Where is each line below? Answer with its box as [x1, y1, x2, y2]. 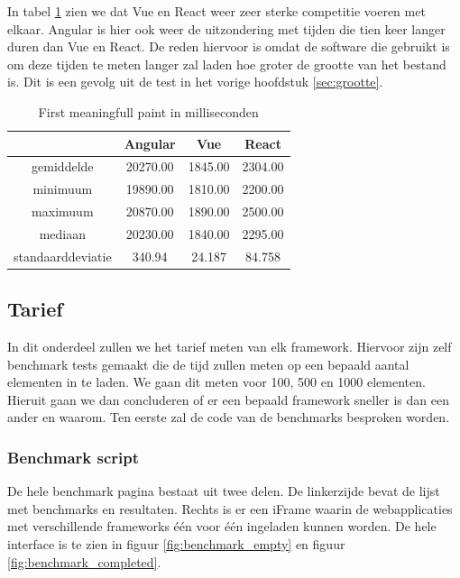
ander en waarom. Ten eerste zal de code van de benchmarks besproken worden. [7, 408, 450, 427]
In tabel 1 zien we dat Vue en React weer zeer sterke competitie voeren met [7, 2, 426, 20]
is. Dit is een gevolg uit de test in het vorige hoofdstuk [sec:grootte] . [7, 72, 383, 91]
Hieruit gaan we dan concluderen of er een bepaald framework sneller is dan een [7, 390, 449, 408]
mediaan [39, 224, 86, 243]
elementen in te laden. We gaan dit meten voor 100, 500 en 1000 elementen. [7, 372, 426, 391]
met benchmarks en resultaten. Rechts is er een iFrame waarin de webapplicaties [7, 499, 453, 518]
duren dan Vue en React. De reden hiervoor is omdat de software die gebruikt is [7, 37, 450, 56]
